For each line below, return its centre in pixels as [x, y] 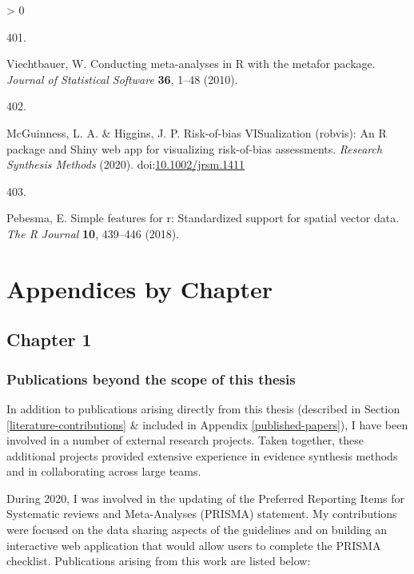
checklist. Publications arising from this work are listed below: [159, 561]
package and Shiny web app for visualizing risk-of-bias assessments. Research [195, 148]
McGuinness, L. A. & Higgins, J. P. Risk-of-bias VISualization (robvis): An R [197, 132]
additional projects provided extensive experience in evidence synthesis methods [202, 455]
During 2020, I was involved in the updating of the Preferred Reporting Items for [206, 498]
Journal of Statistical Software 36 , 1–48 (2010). [122, 79]
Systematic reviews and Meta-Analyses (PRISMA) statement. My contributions [202, 514]
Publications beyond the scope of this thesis [151, 379]
